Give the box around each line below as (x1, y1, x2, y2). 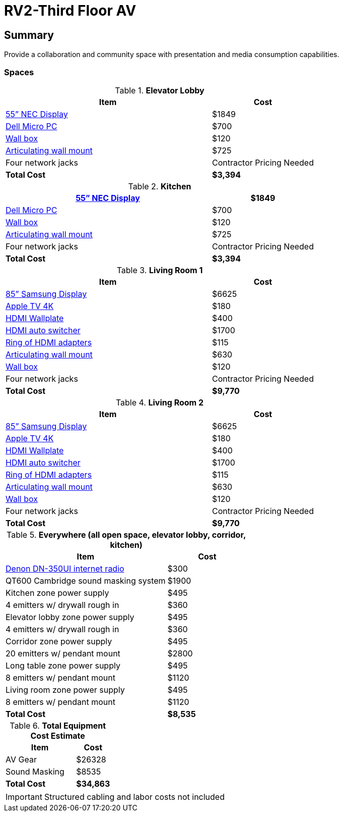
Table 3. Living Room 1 (116, 265, 203, 275)
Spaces (4, 67, 34, 77)
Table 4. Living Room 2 (115, 397, 204, 407)
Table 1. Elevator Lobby (115, 85, 204, 95)
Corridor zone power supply (6, 636, 112, 646)
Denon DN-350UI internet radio (6, 563, 124, 574)
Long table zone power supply (6, 660, 120, 671)
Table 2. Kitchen (128, 181, 191, 191)
